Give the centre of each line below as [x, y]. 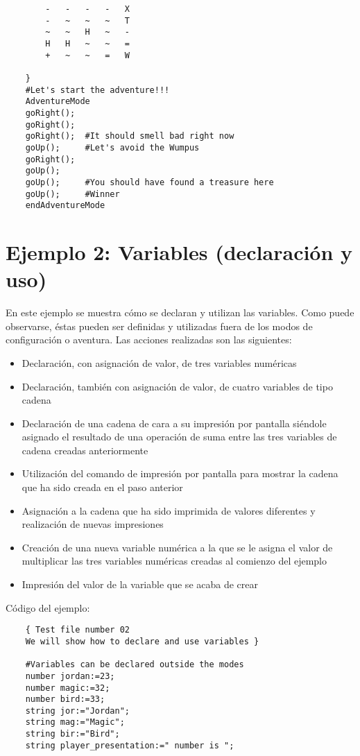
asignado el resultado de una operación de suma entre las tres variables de [179, 437]
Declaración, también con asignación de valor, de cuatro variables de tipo [177, 386]
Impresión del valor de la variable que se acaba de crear [140, 584]
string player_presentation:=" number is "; [130, 745]
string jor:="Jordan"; [77, 711]
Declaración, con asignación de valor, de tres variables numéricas [159, 362]
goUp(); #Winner [72, 194]
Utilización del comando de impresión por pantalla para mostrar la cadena [180, 473]
